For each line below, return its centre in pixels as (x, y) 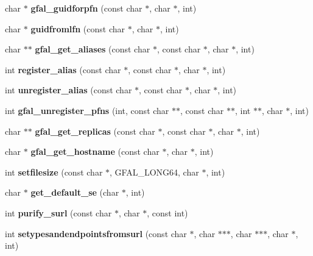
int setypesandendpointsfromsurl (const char (96, 233)
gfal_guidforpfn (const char (86, 8)
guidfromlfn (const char (78, 28)
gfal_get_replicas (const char (95, 131)
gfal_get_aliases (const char (93, 49)
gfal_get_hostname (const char (95, 151)
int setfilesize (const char (54, 172)
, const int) (167, 212)
